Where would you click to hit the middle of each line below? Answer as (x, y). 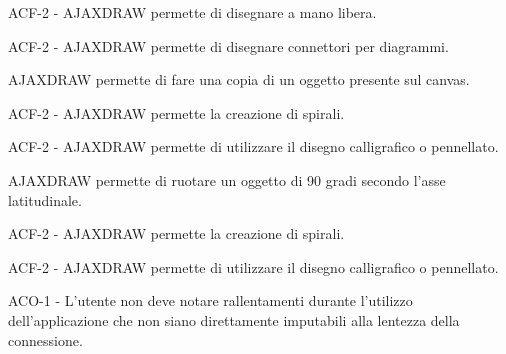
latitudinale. (45, 199)
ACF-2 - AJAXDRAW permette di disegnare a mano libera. (192, 12)
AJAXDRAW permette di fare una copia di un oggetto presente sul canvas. (239, 79)
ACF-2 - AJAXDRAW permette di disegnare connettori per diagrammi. (228, 45)
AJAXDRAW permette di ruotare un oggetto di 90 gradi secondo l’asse (227, 179)
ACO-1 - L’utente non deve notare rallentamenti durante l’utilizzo (210, 300)
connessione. (45, 339)
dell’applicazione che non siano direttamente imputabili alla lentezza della (234, 319)
